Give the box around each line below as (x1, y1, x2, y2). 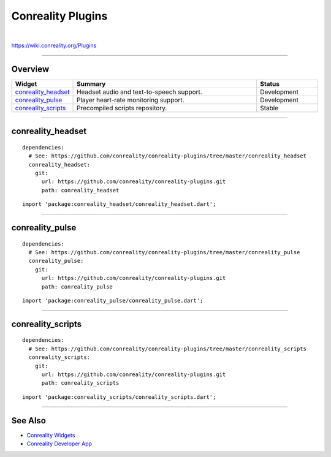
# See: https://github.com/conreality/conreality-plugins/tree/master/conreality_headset (28, 153, 306, 159)
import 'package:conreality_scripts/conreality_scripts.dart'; (22, 393, 216, 401)
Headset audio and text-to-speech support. (77, 88, 202, 96)
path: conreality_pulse (41, 283, 113, 290)
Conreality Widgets (26, 431, 75, 439)
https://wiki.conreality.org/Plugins (11, 42, 97, 49)
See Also (11, 415, 46, 426)
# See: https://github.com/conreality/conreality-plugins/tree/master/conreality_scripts (28, 345, 306, 352)
